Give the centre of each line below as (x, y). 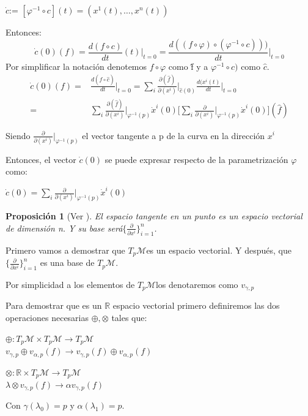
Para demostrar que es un (54, 305)
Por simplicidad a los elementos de (70, 284)
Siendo (18, 135)
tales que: (129, 318)
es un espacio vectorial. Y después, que (219, 250)
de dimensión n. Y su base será (64, 228)
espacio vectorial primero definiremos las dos (196, 305)
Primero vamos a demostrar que (65, 250)
